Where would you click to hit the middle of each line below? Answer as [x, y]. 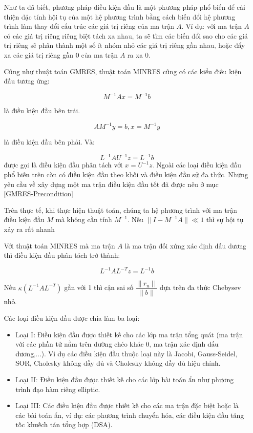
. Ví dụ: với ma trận [212, 26]
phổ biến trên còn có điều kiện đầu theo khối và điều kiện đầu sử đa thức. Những [126, 175]
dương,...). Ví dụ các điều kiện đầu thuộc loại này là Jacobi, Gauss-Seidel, [126, 353]
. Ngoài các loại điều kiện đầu [197, 165]
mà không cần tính [84, 219]
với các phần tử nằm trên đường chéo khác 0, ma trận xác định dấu [117, 344]
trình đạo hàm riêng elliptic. [58, 389]
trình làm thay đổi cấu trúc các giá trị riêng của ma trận [89, 26]
